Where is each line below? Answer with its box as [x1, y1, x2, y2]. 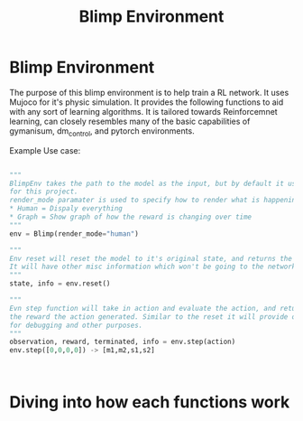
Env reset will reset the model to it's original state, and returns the [9, 254, 293, 263]
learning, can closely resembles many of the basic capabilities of [9, 116, 251, 126]
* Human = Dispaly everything [9, 204, 124, 213]
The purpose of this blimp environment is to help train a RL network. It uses [9, 87, 289, 98]
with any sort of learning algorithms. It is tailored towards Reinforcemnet [9, 106, 278, 117]
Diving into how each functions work [9, 392, 290, 413]
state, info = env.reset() [9, 279, 111, 288]
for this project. [9, 187, 78, 196]
